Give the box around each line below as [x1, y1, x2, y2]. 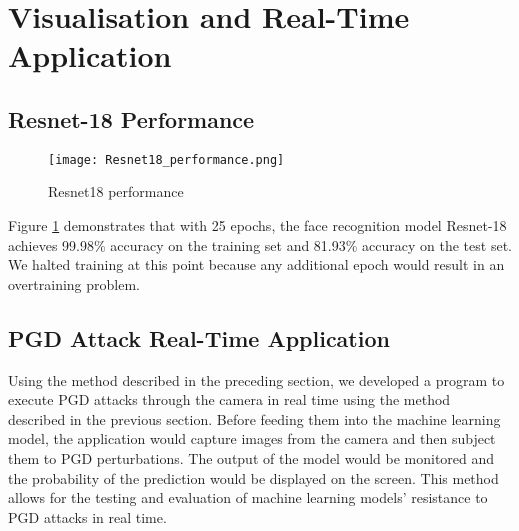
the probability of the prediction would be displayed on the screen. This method [8, 467, 499, 488]
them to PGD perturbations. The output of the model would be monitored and [8, 447, 495, 468]
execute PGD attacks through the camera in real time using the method [8, 389, 451, 410]
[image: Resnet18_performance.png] [48, 152, 285, 167]
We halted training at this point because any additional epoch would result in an [8, 254, 505, 275]
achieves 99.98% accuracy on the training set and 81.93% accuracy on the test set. [8, 234, 512, 255]
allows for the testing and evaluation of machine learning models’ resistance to [8, 487, 488, 508]
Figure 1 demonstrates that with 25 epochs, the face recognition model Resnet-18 [8, 215, 507, 236]
